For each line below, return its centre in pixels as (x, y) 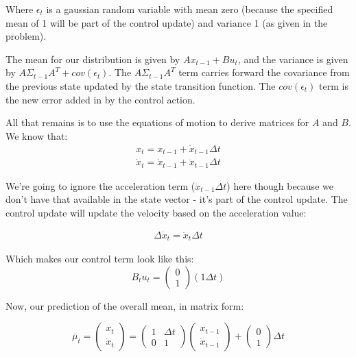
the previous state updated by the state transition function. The (141, 85)
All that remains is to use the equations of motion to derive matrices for (157, 122)
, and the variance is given (293, 59)
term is (334, 85)
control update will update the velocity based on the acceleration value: (156, 212)
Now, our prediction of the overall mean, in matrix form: (125, 305)
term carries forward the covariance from (264, 72)
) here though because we (280, 185)
